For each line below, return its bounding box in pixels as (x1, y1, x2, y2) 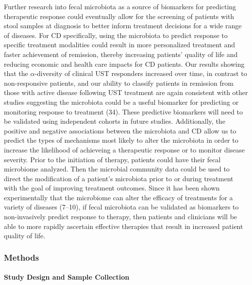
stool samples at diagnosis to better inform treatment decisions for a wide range (4, 20, 242, 31)
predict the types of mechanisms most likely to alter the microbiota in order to (4, 135, 238, 145)
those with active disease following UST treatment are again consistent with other (4, 87, 248, 97)
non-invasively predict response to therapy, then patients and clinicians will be (4, 211, 237, 222)
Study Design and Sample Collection (4, 272, 130, 282)
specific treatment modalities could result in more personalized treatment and (4, 39, 235, 50)
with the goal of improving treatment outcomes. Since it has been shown (4, 183, 220, 193)
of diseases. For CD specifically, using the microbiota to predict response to (4, 30, 228, 40)
